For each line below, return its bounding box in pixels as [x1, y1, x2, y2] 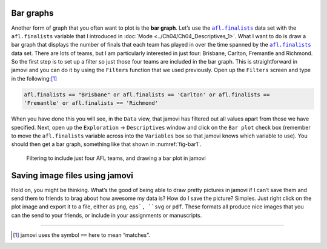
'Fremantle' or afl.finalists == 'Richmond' [24, 100, 159, 107]
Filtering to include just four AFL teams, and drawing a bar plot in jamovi [26, 154, 206, 162]
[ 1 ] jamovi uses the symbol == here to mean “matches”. [13, 231, 151, 239]
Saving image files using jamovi [11, 170, 133, 181]
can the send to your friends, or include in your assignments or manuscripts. [11, 211, 202, 219]
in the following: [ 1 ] [11, 75, 58, 82]
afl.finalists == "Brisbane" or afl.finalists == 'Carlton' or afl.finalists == [24, 91, 270, 98]
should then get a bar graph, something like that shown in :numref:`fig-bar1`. [11, 141, 202, 148]
